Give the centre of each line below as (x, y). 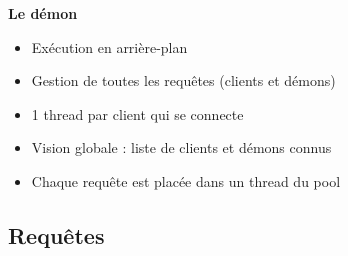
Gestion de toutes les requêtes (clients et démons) (183, 80)
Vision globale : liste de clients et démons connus (181, 147)
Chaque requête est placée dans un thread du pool (186, 180)
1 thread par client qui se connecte (137, 113)
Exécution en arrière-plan (109, 46)
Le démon (43, 13)
